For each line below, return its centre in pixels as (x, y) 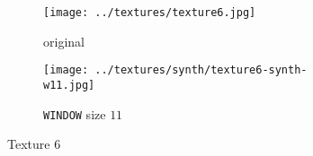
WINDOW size (75, 113)
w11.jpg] (69, 85)
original (64, 41)
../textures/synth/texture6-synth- (201, 70)
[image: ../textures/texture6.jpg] (150, 13)
